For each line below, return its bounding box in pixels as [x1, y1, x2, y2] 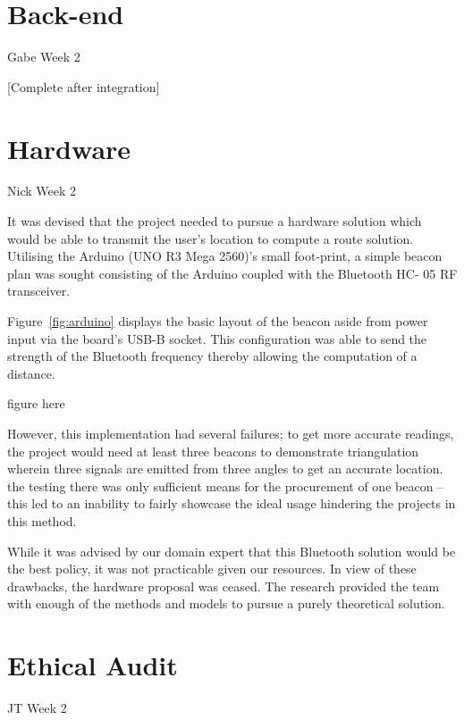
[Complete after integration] [7, 77, 160, 96]
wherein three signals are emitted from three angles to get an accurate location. [7, 459, 443, 478]
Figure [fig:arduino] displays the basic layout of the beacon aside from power [7, 312, 428, 330]
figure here [7, 394, 65, 413]
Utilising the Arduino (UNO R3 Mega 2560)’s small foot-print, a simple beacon [7, 247, 443, 265]
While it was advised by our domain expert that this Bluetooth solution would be [7, 541, 456, 560]
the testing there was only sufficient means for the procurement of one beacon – [7, 476, 444, 495]
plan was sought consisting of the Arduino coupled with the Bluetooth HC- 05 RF [7, 264, 458, 282]
